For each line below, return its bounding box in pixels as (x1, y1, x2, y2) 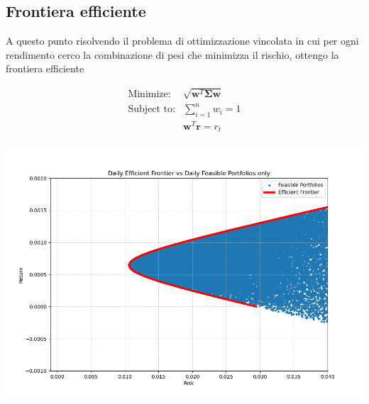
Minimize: (128, 89, 171, 99)
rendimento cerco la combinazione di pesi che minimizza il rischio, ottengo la (6, 47, 339, 62)
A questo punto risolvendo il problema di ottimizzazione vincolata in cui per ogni (6, 33, 359, 48)
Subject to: (128, 104, 175, 115)
